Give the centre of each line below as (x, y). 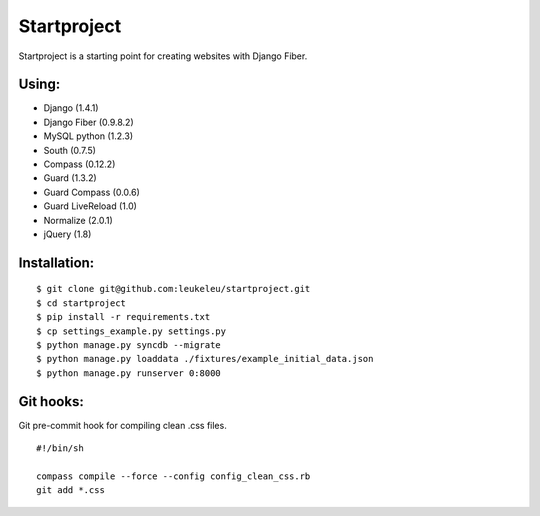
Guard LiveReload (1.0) (90, 206)
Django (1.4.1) (71, 108)
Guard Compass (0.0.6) (91, 192)
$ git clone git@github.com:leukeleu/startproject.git (173, 289)
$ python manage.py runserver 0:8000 (129, 373)
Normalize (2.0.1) (78, 220)
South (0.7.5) (70, 150)
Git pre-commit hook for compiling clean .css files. (122, 425)
